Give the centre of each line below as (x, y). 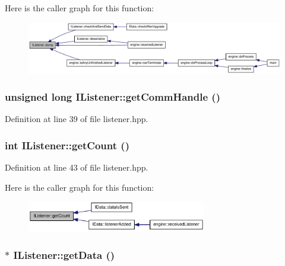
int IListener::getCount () (67, 145)
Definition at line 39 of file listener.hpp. (77, 119)
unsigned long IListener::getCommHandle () (113, 97)
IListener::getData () (64, 254)
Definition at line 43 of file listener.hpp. (77, 167)
